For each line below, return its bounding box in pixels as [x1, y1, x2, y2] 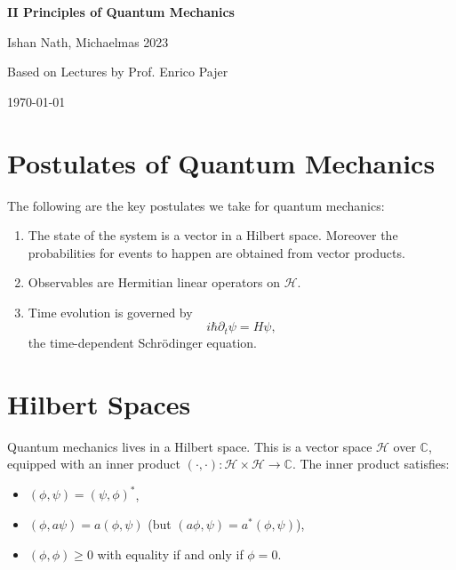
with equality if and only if [97, 544, 244, 563]
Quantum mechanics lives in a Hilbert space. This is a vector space [7, 437, 372, 455]
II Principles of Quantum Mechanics [7, 3, 235, 20]
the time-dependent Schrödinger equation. [28, 333, 257, 351]
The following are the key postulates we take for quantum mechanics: [7, 196, 385, 214]
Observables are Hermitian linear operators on [28, 273, 280, 292]
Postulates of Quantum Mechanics [7, 144, 436, 181]
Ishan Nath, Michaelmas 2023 [7, 32, 169, 51]
